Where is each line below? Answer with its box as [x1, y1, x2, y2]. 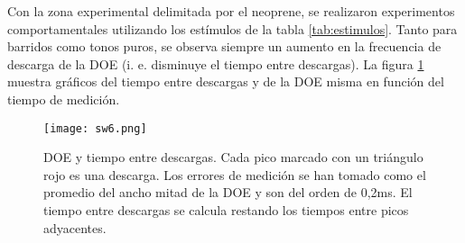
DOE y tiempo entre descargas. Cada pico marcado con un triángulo [43, 148, 423, 166]
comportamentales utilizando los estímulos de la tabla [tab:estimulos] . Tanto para [7, 19, 458, 38]
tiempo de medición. [7, 89, 120, 108]
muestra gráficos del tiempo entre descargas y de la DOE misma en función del [7, 72, 444, 91]
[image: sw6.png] [43, 121, 147, 135]
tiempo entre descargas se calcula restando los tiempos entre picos [43, 201, 409, 219]
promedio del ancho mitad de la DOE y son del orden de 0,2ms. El [43, 183, 413, 202]
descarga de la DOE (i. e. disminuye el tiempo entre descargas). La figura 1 [7, 54, 424, 73]
